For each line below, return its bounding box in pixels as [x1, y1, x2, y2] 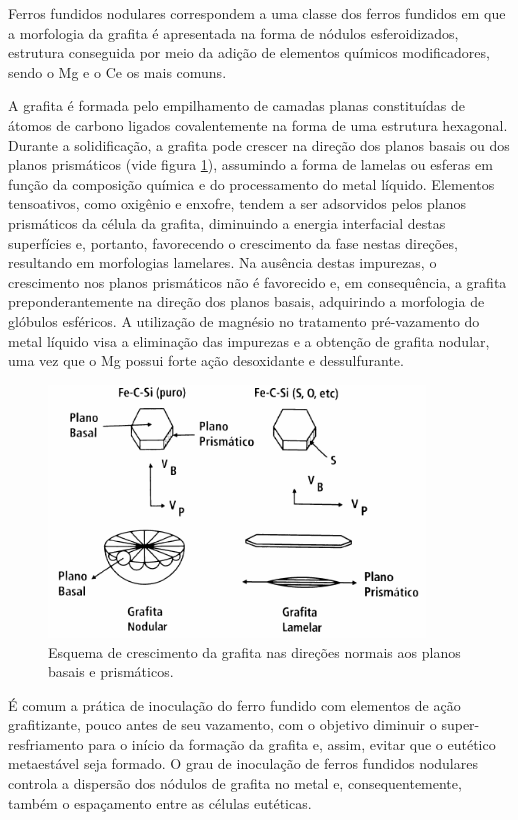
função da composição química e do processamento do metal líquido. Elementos [8, 173, 495, 194]
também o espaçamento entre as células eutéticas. [8, 792, 312, 813]
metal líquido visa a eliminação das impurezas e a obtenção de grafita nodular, [8, 330, 490, 351]
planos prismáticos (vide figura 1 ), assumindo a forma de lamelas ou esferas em [8, 154, 493, 175]
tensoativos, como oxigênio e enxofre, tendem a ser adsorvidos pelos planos [8, 193, 466, 214]
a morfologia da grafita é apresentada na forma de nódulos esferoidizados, [8, 22, 459, 43]
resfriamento [8, 733, 84, 754]
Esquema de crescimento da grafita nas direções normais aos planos [48, 641, 461, 662]
